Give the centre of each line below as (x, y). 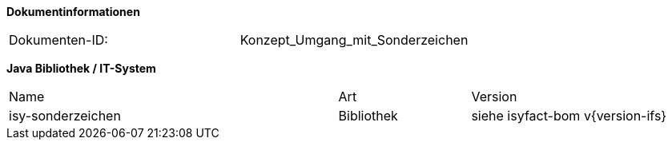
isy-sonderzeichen (65, 116)
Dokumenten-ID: (58, 40)
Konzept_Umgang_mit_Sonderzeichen (354, 40)
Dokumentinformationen (73, 12)
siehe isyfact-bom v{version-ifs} (569, 116)
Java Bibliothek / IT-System (81, 68)
